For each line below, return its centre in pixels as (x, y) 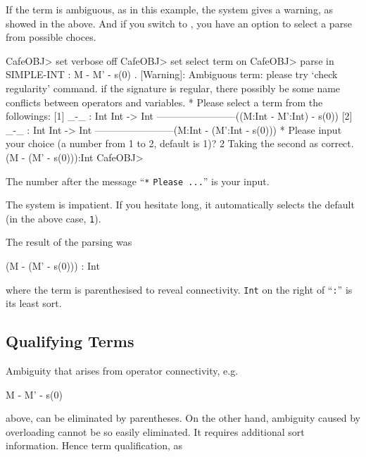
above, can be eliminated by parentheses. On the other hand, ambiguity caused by (183, 418)
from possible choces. (51, 37)
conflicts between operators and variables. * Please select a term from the (164, 102)
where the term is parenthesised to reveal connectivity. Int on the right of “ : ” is (179, 289)
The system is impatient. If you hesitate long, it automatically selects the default (180, 205)
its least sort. (34, 303)
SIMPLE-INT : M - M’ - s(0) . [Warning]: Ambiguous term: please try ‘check (172, 74)
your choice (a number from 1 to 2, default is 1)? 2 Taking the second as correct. (180, 143)
